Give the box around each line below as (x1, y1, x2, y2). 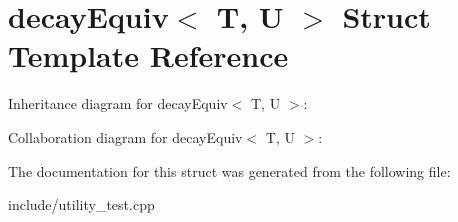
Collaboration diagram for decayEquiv (8, 126, 243, 147)
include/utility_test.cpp (8, 194, 155, 215)
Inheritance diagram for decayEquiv (8, 93, 228, 114)
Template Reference (8, 35, 289, 76)
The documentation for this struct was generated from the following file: (8, 160, 451, 181)
